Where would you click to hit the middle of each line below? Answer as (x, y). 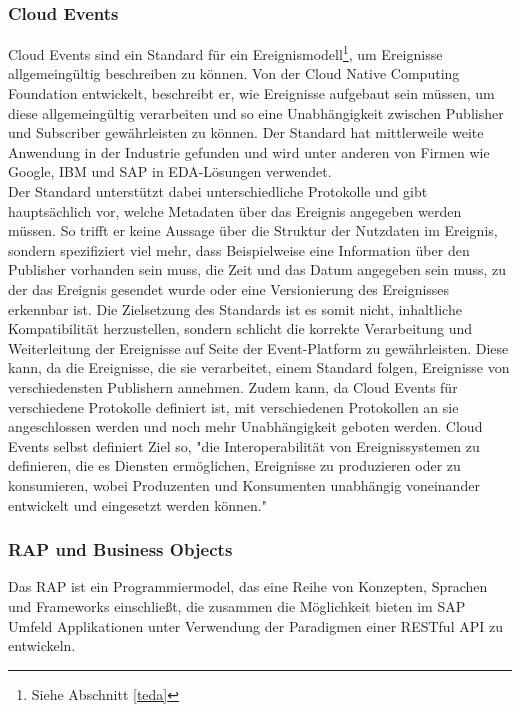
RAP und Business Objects (120, 549)
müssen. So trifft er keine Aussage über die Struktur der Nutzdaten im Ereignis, (253, 230)
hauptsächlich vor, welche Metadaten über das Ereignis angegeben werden (235, 210)
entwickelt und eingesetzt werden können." (137, 504)
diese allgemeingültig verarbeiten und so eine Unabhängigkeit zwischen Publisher (256, 112)
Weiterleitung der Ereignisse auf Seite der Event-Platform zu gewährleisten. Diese (258, 347)
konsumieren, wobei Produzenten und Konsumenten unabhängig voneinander (244, 484)
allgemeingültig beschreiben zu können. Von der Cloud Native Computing (234, 73)
